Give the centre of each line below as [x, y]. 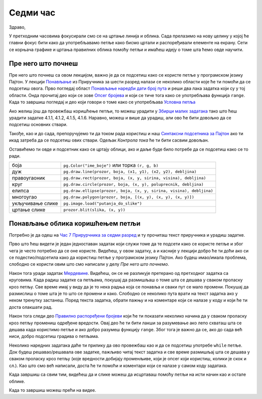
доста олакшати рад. [31, 307]
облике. [17, 381]
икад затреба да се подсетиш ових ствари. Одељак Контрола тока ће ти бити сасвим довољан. [109, 140]
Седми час [32, 13]
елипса [20, 191]
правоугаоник [29, 178]
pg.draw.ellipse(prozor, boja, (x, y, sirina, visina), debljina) [138, 191]
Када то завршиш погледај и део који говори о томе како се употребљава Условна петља [102, 102]
